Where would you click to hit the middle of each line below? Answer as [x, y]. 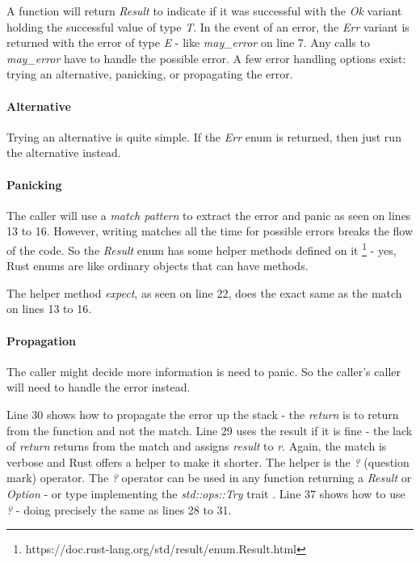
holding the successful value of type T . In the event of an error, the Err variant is [208, 26]
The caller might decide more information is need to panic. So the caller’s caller [204, 371]
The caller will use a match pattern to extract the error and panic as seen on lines [209, 215]
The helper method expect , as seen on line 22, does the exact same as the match [204, 292]
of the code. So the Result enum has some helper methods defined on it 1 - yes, [202, 248]
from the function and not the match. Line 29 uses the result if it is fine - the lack [210, 430]
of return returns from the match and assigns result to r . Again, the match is [197, 446]
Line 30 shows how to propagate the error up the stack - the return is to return [203, 414]
